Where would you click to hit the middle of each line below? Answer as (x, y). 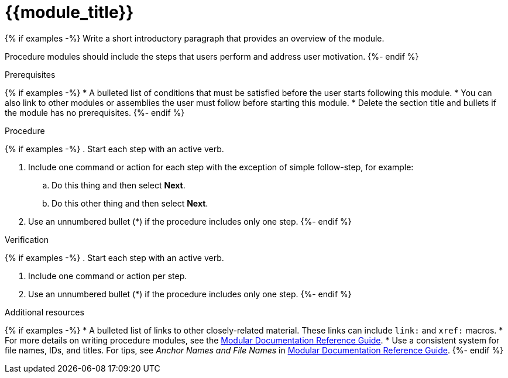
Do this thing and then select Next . (119, 185)
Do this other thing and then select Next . (130, 203)
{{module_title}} (69, 12)
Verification (27, 239)
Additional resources (44, 312)
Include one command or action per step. (108, 276)
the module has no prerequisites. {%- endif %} (95, 112)
